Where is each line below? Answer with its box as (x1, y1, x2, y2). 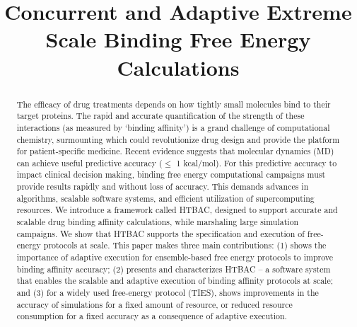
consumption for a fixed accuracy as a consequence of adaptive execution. (16, 310, 287, 322)
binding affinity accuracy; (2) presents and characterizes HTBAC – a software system (16, 263, 331, 275)
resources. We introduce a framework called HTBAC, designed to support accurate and (16, 204, 338, 216)
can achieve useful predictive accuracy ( (16, 156, 163, 168)
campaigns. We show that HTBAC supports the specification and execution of (16, 227, 305, 239)
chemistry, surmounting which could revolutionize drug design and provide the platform (16, 133, 340, 145)
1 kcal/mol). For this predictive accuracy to (176, 156, 337, 168)
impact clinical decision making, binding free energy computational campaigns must (16, 168, 326, 180)
